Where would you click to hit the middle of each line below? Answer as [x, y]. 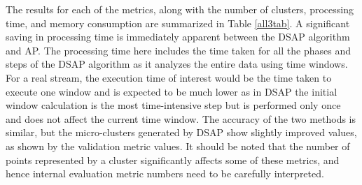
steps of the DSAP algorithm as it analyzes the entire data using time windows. [177, 64]
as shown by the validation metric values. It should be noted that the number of [178, 146]
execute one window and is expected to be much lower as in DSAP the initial [172, 91]
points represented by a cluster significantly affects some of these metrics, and [173, 160]
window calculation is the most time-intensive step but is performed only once [173, 105]
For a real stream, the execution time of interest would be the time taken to [169, 77]
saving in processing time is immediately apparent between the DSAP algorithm [178, 37]
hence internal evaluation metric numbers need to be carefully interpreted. [165, 173]
